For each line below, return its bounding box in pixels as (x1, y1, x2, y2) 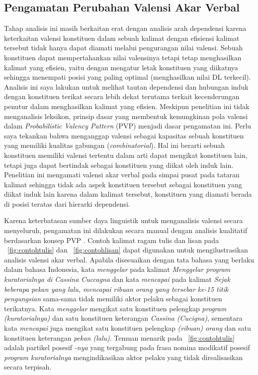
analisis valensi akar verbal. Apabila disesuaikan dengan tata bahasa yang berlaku (4, 254, 255, 264)
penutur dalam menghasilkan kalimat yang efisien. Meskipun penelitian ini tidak (4, 101, 250, 111)
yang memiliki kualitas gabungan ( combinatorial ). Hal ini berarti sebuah (4, 140, 225, 150)
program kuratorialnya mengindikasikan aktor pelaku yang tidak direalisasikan (4, 352, 243, 362)
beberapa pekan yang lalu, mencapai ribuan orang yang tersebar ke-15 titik (4, 283, 229, 294)
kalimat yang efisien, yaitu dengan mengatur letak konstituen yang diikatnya (4, 62, 238, 72)
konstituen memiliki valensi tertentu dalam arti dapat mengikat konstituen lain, (4, 149, 248, 160)
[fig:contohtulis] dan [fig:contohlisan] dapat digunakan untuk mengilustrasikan (7, 245, 248, 255)
